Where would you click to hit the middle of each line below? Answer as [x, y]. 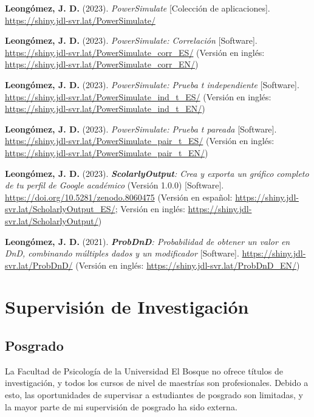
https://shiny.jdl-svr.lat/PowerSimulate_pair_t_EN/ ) [107, 152]
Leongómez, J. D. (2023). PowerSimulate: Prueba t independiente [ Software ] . [152, 84]
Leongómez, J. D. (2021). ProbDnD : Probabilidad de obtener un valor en [148, 241]
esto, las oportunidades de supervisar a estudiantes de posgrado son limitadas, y [154, 395]
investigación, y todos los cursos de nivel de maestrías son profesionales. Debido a [157, 383]
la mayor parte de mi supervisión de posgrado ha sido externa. [121, 406]
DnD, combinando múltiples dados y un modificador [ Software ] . [122, 253]
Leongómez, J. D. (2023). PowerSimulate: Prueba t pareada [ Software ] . [141, 129]
